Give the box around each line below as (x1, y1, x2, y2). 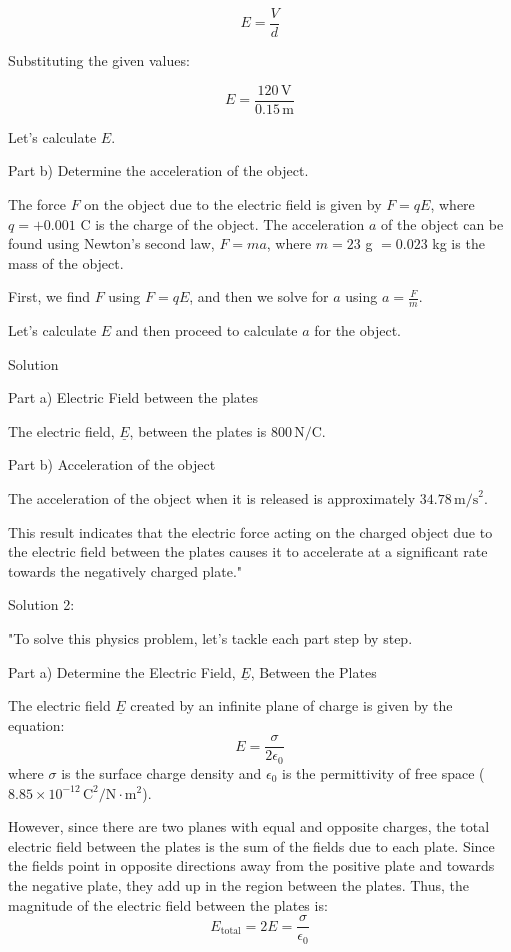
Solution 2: (8, 594, 75, 615)
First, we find (8, 286, 90, 307)
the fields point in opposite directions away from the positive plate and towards (8, 855, 495, 876)
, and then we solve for (189, 286, 329, 307)
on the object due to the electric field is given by (84, 193, 382, 214)
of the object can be (381, 213, 504, 234)
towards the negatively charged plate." (8, 560, 243, 581)
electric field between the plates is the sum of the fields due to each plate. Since (8, 835, 495, 856)
